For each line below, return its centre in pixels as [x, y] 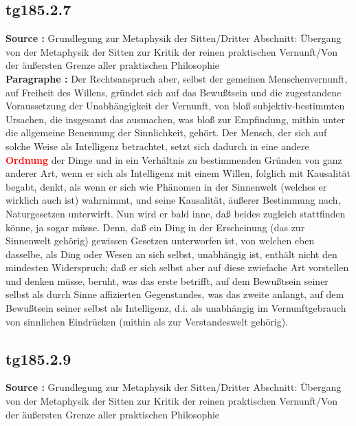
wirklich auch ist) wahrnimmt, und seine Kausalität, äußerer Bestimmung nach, [173, 200]
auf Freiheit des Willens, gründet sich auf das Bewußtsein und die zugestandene [174, 92]
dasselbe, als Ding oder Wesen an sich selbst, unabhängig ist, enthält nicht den [171, 254]
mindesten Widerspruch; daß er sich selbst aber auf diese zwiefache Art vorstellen [177, 267]
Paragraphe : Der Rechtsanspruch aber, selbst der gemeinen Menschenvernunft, [177, 78]
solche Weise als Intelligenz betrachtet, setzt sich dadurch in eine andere [157, 146]
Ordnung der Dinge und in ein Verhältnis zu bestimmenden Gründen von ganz [174, 159]
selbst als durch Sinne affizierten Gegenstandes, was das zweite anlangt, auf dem [175, 294]
